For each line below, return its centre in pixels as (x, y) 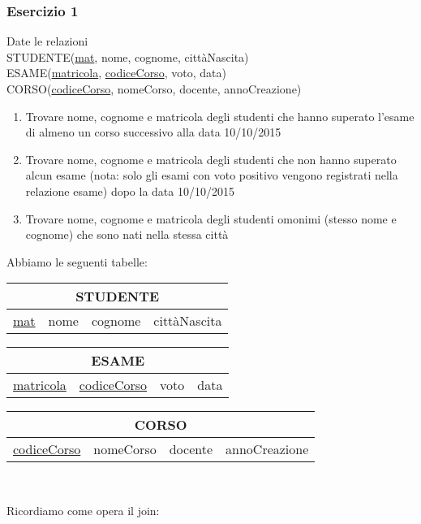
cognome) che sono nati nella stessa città (127, 234)
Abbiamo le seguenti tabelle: (77, 261)
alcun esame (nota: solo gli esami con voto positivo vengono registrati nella (212, 175)
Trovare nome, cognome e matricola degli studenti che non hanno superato (211, 159)
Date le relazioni (47, 41)
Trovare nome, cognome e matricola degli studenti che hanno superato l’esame (220, 116)
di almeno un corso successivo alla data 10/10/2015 (153, 132)
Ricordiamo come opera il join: (83, 510)
